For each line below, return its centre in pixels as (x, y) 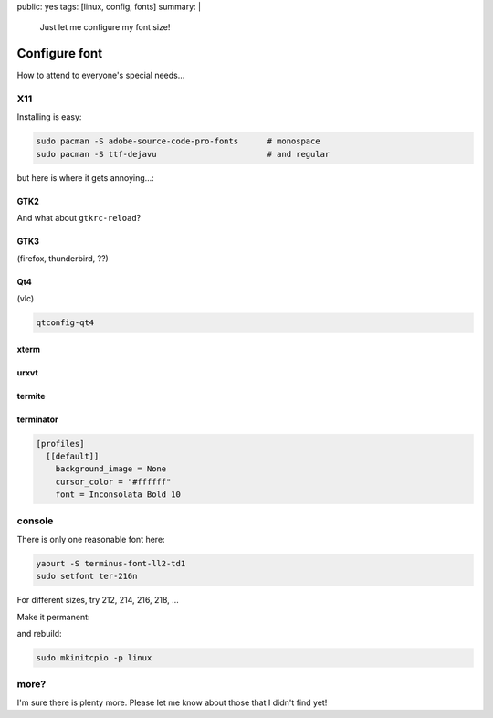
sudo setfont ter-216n (87, 576)
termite (31, 396)
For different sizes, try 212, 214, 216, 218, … (98, 600)
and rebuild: (40, 633)
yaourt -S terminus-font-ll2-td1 (111, 563)
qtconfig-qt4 (65, 322)
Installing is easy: (49, 117)
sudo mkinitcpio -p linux (94, 657)
